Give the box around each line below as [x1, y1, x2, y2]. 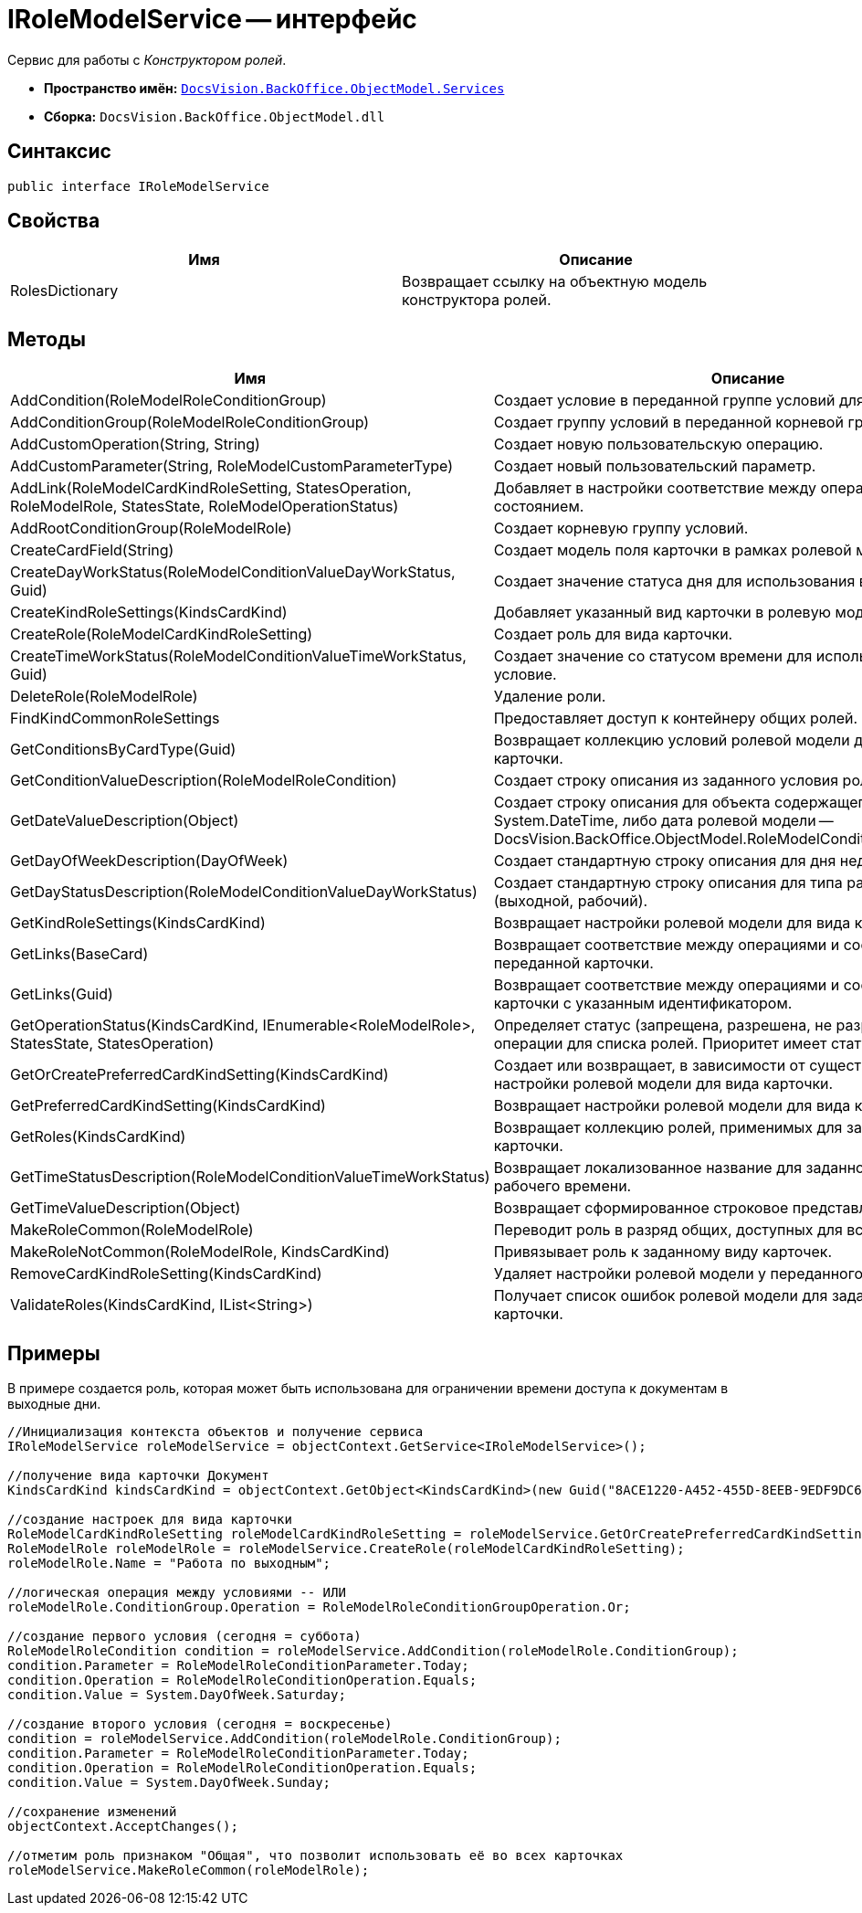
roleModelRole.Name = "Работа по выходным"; [7, 1556, 331, 1571]
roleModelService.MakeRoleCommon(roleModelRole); [7, 1863, 370, 1878]
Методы [7, 327, 86, 351]
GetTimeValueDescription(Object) [10, 1199, 241, 1218]
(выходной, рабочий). [493, 892, 648, 911]
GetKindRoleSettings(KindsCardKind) [10, 914, 266, 933]
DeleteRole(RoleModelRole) [10, 687, 198, 706]
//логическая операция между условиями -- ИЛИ [7, 1585, 346, 1601]
